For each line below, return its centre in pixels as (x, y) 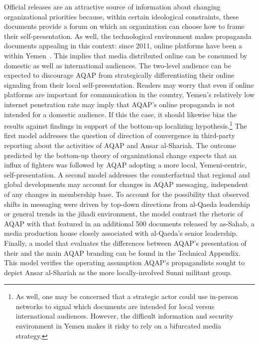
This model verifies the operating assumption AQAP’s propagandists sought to (125, 262)
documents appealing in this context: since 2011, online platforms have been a (123, 46)
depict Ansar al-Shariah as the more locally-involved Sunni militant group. (118, 272)
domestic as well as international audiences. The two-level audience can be (118, 65)
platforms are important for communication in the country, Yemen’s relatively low (129, 94)
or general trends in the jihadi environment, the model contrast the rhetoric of (124, 214)
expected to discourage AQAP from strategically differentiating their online (119, 75)
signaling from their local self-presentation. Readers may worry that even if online (129, 85)
